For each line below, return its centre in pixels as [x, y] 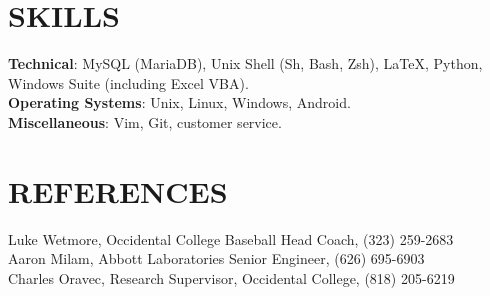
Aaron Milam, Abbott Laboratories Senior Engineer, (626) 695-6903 [216, 258]
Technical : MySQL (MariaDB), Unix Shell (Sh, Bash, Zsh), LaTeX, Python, [245, 63]
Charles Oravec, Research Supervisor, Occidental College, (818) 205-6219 [231, 277]
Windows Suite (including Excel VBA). [128, 82]
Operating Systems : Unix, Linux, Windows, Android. [179, 102]
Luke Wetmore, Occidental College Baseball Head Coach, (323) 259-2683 [231, 238]
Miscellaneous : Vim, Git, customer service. [145, 121]
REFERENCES [118, 190]
